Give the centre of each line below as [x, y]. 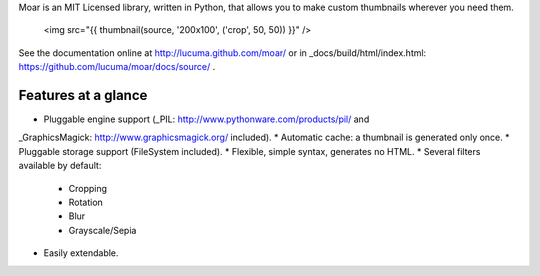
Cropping [88, 188]
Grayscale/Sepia [102, 230]
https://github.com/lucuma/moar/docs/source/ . [117, 67]
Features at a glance [83, 95]
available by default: [60, 166]
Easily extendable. [81, 253]
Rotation [86, 202]
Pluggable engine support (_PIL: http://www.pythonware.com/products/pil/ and [206, 119]
